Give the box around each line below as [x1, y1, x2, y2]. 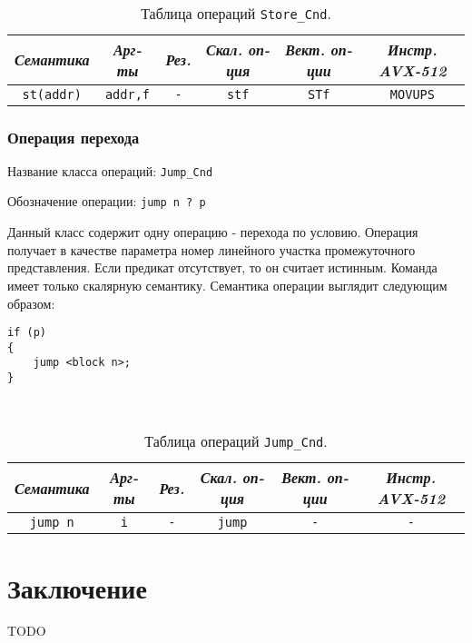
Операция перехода [7, 125, 140, 148]
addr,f [104, 86, 151, 102]
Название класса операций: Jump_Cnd [7, 161, 213, 180]
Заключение [7, 569, 147, 606]
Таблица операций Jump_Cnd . [144, 430, 328, 452]
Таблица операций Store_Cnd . [141, 2, 331, 24]
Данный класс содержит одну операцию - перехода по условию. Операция [7, 223, 418, 242]
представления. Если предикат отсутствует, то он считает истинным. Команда [7, 258, 438, 277]
